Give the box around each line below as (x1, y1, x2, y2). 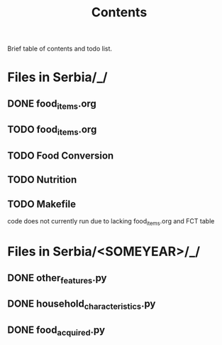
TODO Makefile (7, 198, 77, 210)
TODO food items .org (7, 124, 97, 137)
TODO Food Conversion (7, 149, 114, 161)
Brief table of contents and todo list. (7, 44, 112, 53)
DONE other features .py (7, 272, 107, 285)
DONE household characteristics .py (7, 298, 156, 312)
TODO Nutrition (7, 174, 77, 186)
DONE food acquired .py (7, 324, 105, 338)
